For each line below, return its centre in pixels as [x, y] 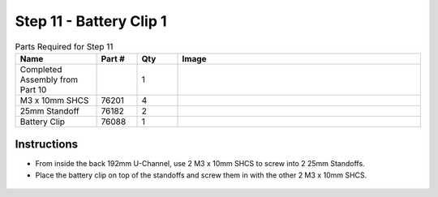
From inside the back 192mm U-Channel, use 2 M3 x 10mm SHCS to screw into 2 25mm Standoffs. [200, 164]
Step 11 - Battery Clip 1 [91, 21]
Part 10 [33, 89]
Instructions [47, 145]
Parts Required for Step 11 [64, 46]
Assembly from [49, 79]
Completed [41, 69]
